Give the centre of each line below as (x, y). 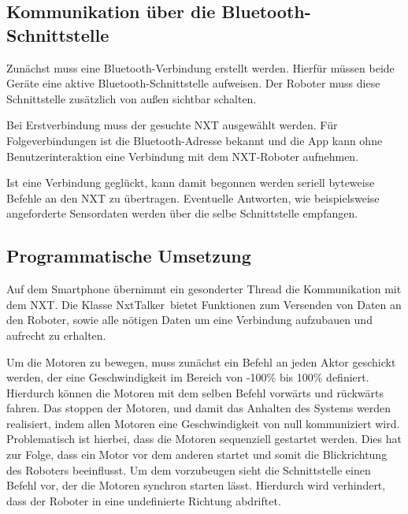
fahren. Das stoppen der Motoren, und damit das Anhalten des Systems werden (199, 408)
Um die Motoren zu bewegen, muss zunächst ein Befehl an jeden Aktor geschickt (201, 361)
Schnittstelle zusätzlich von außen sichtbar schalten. (132, 98)
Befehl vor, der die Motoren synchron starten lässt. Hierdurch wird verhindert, (196, 485)
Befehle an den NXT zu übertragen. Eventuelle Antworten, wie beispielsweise (193, 197)
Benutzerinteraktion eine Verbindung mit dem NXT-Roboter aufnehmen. (183, 156)
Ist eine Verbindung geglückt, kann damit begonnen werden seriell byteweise (191, 183)
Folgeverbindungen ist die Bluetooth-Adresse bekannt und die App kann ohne (195, 140)
